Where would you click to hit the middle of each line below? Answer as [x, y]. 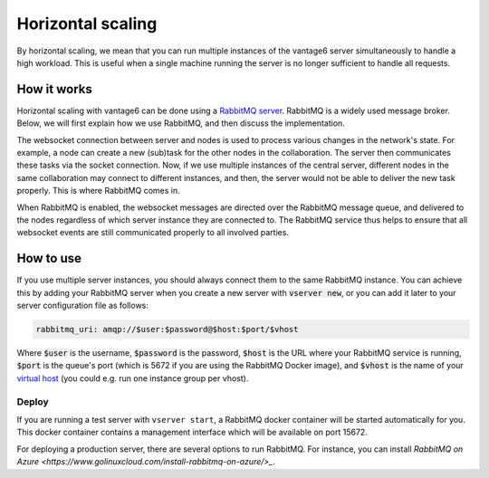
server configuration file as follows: [83, 306]
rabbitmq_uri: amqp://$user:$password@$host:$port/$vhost [167, 330]
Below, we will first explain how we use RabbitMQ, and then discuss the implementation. [181, 123]
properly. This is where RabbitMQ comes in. [98, 191]
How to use [49, 258]
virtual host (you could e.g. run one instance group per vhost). [133, 378]
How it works [54, 89]
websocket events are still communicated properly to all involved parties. [153, 233]
